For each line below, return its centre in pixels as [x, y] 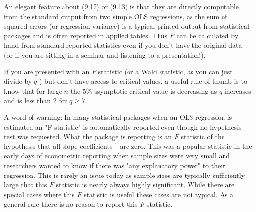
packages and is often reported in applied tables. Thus [86, 35]
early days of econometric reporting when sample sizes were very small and [117, 156]
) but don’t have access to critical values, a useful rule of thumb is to [143, 81]
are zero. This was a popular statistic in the [186, 146]
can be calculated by [208, 35]
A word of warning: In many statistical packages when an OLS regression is [118, 117]
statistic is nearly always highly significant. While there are [145, 185]
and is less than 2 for [36, 100]
